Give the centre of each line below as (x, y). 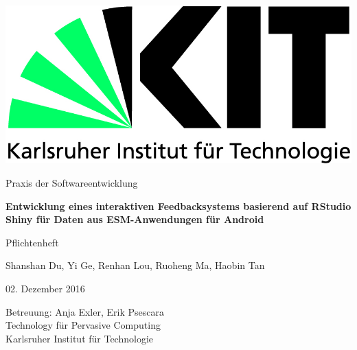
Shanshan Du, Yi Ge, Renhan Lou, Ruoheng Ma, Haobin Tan (135, 265)
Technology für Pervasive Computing (83, 325)
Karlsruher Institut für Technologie (80, 338)
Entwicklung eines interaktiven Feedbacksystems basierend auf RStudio (178, 206)
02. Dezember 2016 (45, 288)
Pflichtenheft (32, 242)
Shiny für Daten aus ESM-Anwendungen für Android (135, 219)
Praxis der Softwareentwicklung (72, 183)
